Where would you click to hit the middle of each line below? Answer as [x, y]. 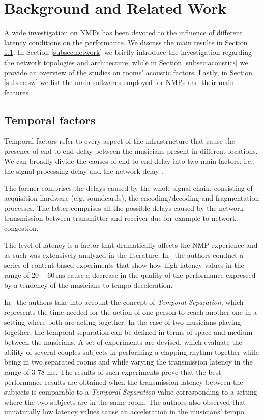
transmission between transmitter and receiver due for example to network [120, 218]
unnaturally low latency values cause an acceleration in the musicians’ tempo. [125, 412]
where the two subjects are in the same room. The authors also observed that [125, 401]
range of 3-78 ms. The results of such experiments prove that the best [113, 371]
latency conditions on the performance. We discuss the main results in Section [126, 42]
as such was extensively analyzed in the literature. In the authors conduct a [124, 255]
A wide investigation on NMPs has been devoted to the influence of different [123, 32]
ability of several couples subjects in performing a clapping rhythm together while [132, 352]
